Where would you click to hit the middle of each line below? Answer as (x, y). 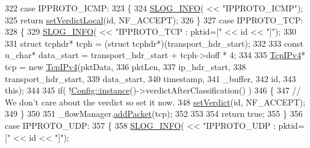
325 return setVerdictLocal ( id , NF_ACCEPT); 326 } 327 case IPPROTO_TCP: (154, 19)
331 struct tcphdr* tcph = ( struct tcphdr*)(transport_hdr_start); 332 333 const (154, 43)
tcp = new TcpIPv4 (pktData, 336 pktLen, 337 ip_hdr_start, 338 (126, 66)
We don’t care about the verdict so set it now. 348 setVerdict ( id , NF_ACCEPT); (155, 102)
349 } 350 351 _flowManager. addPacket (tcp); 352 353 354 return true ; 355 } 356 (154, 114)
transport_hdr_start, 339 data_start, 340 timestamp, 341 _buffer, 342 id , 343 (150, 78)
